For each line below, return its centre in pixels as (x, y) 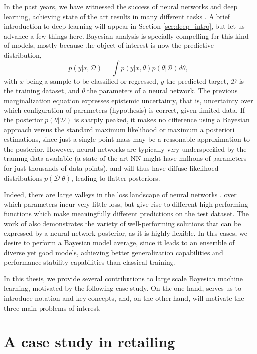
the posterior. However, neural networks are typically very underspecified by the (125, 148)
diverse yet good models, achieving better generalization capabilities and (114, 252)
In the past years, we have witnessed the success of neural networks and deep (121, 6)
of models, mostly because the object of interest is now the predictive (109, 45)
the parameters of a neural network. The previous (162, 91)
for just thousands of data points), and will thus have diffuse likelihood (111, 168)
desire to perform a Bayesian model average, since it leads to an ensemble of (119, 243)
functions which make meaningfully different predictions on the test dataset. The (127, 214)
